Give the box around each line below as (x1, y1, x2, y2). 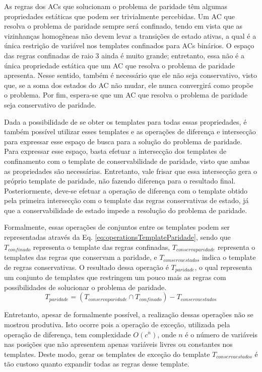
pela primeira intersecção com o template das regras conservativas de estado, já (4, 195, 249, 206)
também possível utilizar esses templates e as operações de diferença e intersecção (4, 126, 256, 137)
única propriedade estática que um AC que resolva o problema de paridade (4, 60, 235, 70)
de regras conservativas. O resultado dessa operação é (4, 261, 169, 272)
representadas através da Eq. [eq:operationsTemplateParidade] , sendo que (4, 232, 231, 242)
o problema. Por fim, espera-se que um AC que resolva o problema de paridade (4, 89, 248, 100)
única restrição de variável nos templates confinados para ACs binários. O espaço (4, 40, 254, 51)
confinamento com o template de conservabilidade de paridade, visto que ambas (4, 155, 250, 166)
